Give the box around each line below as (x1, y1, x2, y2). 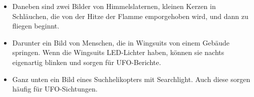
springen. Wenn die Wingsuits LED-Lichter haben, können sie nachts (12, 47, 224, 57)
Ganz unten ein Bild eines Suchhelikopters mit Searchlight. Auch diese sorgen (12, 73, 250, 84)
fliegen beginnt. (12, 20, 60, 31)
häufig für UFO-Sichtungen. (12, 83, 98, 94)
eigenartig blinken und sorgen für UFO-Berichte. (12, 56, 161, 67)
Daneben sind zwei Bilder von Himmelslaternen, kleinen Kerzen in (12, 1, 216, 11)
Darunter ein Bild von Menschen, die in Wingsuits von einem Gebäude (12, 37, 230, 47)
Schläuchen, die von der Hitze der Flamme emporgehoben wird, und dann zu (12, 10, 248, 21)
